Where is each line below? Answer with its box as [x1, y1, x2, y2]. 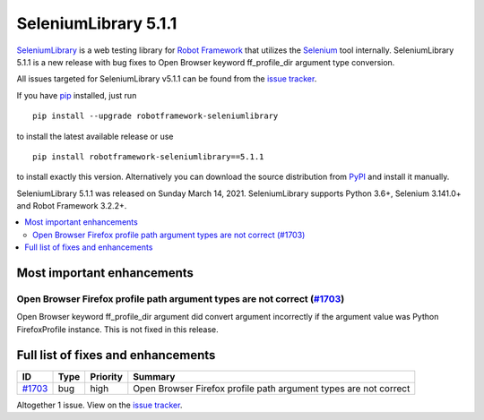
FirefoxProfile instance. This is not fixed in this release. [16, 323, 219, 335]
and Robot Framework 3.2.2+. [16, 201, 127, 211]
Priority [90, 370, 123, 382]
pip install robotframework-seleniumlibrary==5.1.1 [32, 151, 264, 161]
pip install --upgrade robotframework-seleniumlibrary [32, 111, 279, 121]
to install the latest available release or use [16, 131, 174, 141]
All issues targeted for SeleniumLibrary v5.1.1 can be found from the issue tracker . [16, 73, 317, 84]
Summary [133, 370, 176, 382]
